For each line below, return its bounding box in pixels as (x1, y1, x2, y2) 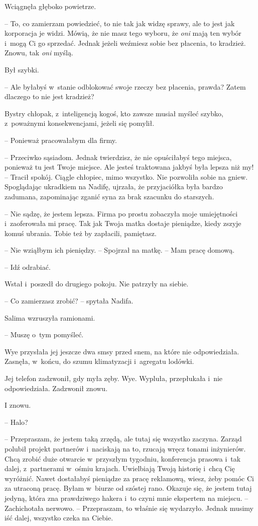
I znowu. (5, 400, 31, 410)
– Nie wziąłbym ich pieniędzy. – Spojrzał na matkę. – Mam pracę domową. (5, 245, 235, 255)
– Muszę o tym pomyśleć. (5, 329, 84, 340)
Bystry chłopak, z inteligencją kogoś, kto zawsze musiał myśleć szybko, (5, 108, 223, 118)
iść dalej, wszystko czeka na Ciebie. (5, 512, 113, 523)
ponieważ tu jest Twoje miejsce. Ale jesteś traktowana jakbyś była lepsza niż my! (5, 162, 254, 172)
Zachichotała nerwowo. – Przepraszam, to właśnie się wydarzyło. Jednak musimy (5, 502, 253, 513)
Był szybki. (5, 64, 39, 74)
